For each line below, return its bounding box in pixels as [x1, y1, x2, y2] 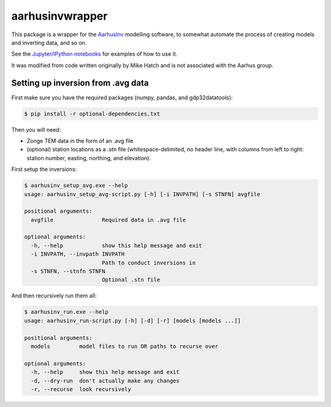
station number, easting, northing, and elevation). [26, 154, 151, 162]
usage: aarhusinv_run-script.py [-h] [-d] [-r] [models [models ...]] [24, 317, 242, 324]
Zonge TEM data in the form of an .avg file [26, 137, 134, 144]
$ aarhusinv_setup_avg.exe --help [24, 182, 128, 189]
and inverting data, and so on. [11, 39, 87, 46]
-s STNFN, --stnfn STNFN [31, 268, 105, 275]
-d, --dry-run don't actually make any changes [31, 377, 180, 384]
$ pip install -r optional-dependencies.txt [24, 110, 161, 117]
